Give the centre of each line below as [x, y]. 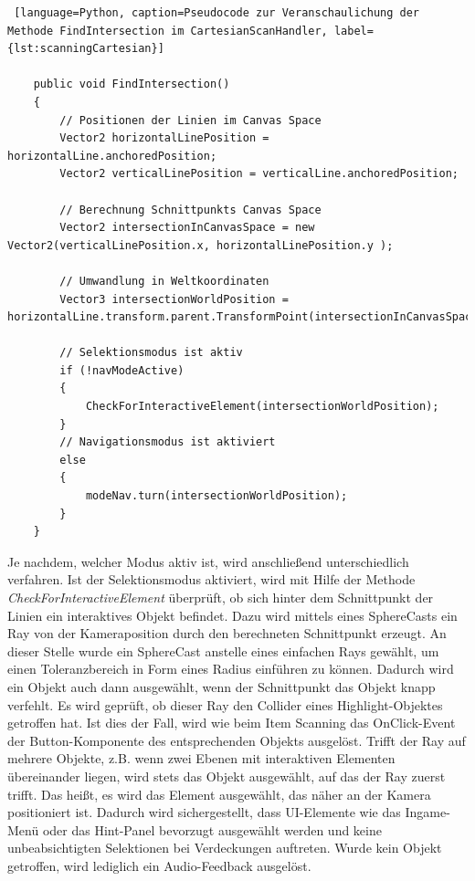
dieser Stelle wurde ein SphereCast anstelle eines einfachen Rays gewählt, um [223, 650]
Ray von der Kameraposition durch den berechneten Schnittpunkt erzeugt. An [227, 633]
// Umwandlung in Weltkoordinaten [164, 281]
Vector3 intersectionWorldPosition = [174, 299]
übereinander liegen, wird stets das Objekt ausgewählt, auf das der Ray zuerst [227, 776]
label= [354, 31]
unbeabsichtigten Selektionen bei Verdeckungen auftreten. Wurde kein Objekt [225, 848]
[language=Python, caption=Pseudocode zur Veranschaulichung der [217, 13]
